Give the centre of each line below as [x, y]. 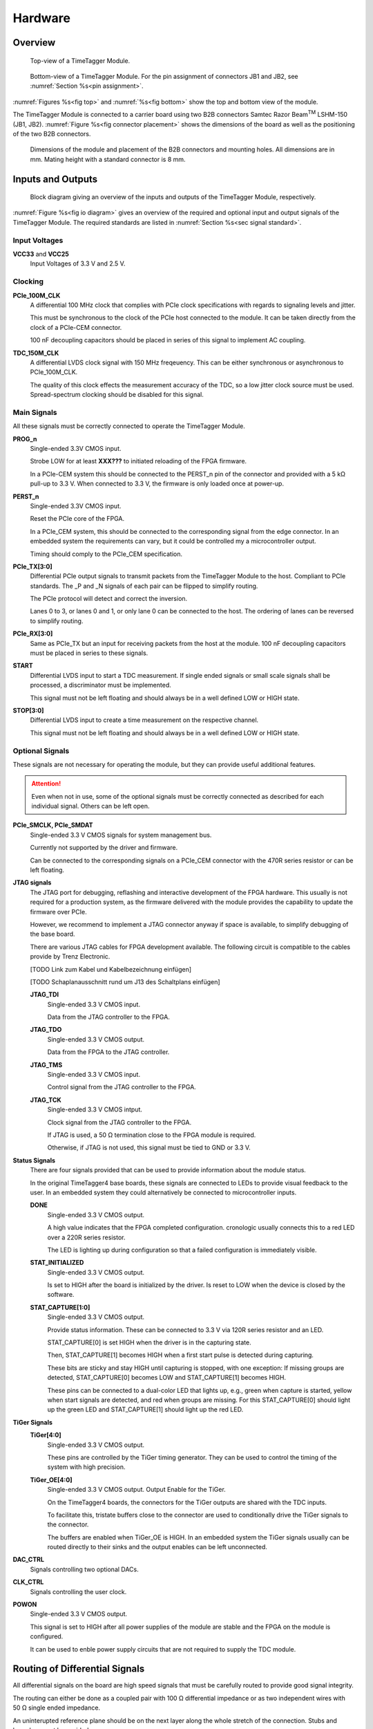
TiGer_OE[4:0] [51, 1479]
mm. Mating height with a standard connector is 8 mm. [108, 159]
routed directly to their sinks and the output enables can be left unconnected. [157, 1547]
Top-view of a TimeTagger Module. [80, 61]
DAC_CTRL [29, 1560]
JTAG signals [32, 882]
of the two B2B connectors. [52, 133]
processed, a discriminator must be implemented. [101, 685]
